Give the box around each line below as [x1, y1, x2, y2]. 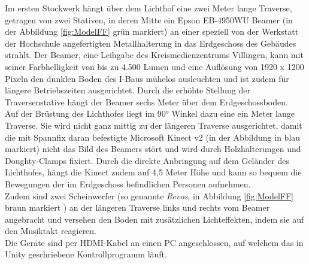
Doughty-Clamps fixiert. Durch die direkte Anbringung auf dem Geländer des [5, 154, 289, 166]
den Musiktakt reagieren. [5, 224, 97, 237]
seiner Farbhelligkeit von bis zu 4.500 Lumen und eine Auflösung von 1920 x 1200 [5, 60, 304, 72]
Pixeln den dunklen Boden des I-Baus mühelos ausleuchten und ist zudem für [5, 72, 289, 84]
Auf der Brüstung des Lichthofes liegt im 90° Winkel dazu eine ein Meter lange [5, 107, 295, 120]
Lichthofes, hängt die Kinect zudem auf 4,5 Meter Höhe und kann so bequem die [5, 166, 302, 178]
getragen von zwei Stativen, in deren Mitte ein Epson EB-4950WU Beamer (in [5, 13, 293, 26]
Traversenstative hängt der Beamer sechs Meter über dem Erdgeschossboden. [5, 95, 288, 108]
